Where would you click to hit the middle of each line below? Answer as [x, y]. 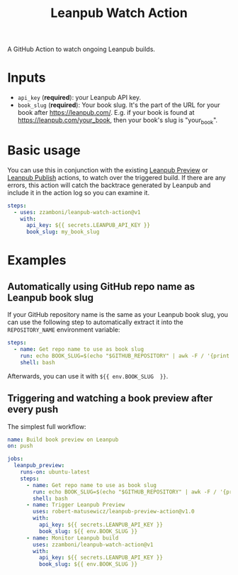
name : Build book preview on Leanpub [63, 440]
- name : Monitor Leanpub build [72, 538]
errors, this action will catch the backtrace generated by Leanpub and [109, 185]
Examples [37, 261]
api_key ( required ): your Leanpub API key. [79, 98]
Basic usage [44, 151]
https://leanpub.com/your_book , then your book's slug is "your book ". [118, 121]
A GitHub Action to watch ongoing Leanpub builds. [81, 49]
